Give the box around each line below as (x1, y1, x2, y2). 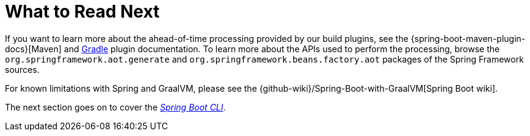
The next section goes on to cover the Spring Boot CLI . (5, 101, 226, 112)
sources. (5, 64, 40, 75)
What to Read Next (5, 1, 160, 22)
